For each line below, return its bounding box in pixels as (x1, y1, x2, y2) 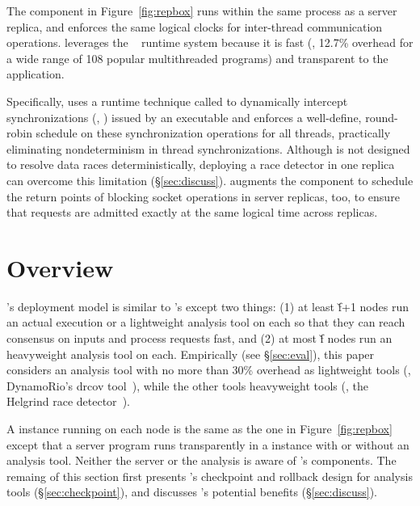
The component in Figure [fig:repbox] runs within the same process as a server (6, 2, 397, 19)
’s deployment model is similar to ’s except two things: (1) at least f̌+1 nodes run (6, 297, 409, 314)
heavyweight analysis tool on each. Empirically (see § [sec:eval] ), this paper (6, 345, 375, 362)
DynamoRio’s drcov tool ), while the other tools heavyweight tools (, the (6, 377, 368, 394)
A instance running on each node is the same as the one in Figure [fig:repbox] (6, 420, 393, 436)
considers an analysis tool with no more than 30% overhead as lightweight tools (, (6, 361, 411, 378)
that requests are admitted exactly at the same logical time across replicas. (6, 204, 378, 221)
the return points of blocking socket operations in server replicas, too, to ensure (6, 188, 400, 205)
